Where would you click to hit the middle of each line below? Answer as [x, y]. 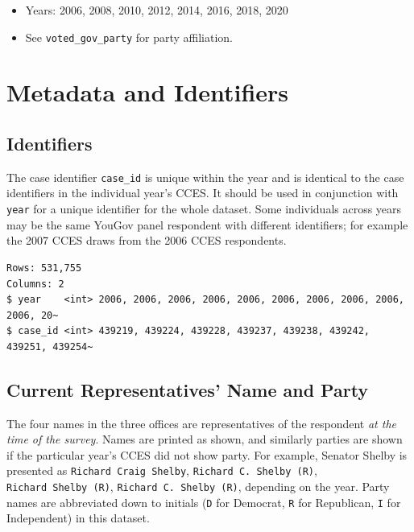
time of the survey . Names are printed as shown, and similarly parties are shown [205, 439]
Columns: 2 [35, 284]
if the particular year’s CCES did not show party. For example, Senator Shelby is [207, 454]
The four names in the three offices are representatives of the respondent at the [202, 423]
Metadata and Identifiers [148, 92]
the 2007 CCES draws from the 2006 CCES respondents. [147, 240]
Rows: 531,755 [44, 268]
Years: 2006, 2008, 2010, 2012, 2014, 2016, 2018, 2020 [157, 10]
